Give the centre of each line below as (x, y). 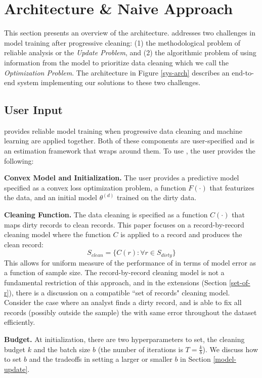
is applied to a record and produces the (181, 234)
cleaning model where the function (57, 234)
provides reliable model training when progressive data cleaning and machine (123, 130)
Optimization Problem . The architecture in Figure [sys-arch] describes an (117, 72)
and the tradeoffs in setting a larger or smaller (101, 359)
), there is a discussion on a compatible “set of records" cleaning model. (119, 292)
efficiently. (20, 322)
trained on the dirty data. (157, 197)
